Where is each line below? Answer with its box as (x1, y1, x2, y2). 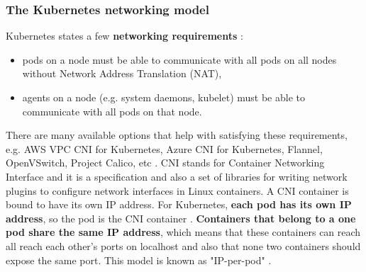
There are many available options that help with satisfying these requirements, (6, 127, 348, 142)
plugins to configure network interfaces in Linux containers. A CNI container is (6, 183, 349, 198)
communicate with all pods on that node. (22, 103, 202, 118)
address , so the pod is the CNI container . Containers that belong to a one (6, 210, 356, 225)
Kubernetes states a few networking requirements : (6, 28, 243, 43)
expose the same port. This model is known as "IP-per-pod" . (6, 252, 272, 267)
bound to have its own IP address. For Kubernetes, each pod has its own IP (6, 197, 352, 212)
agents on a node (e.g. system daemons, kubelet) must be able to (22, 90, 305, 104)
